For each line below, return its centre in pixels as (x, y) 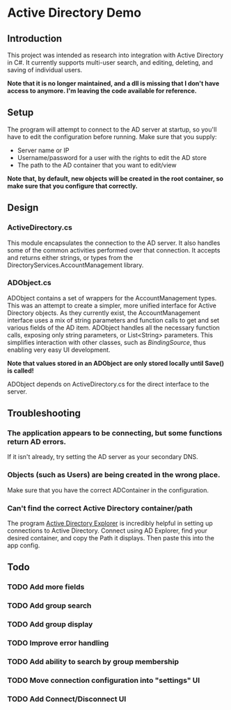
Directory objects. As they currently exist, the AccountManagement (104, 313)
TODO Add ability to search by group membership (93, 662)
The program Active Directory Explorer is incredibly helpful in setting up (110, 524)
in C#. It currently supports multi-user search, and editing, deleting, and (110, 63)
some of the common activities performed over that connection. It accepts (114, 250)
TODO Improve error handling (58, 643)
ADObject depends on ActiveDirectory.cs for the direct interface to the (108, 384)
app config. (24, 546)
